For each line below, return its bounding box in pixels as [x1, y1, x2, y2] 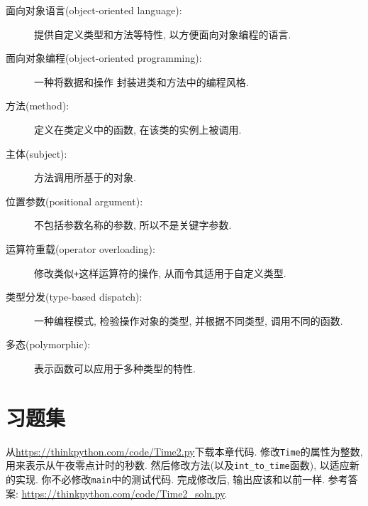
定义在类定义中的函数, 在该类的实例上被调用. [34, 122, 242, 136]
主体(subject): [6, 146, 67, 161]
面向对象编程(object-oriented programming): [6, 50, 202, 65]
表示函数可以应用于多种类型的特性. [34, 360, 196, 375]
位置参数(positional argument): [6, 193, 143, 208]
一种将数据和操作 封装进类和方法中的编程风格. [34, 74, 249, 89]
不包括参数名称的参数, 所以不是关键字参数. [34, 217, 232, 232]
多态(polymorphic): [6, 337, 91, 352]
